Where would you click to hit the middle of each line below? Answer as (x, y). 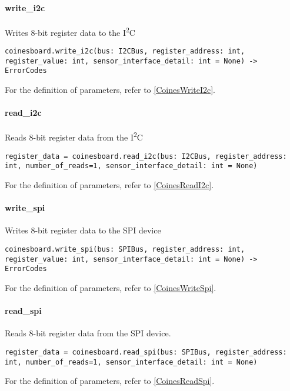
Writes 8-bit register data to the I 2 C (70, 31)
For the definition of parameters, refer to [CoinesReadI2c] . (109, 184)
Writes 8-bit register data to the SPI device (83, 230)
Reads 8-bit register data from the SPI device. (88, 333)
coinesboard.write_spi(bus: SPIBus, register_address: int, (125, 249)
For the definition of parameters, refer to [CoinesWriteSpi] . (111, 287)
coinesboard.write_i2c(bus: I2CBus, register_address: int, (125, 51)
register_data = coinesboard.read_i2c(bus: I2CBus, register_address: (146, 156)
